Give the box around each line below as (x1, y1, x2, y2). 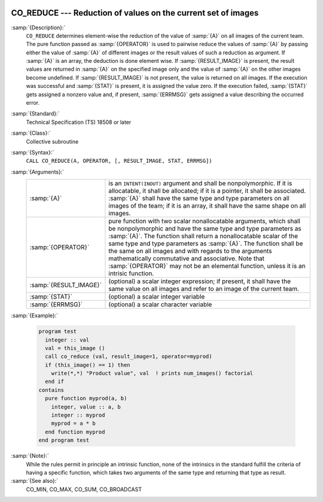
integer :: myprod (51, 412, 105, 419)
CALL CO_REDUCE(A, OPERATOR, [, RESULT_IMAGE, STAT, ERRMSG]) (26, 157, 212, 165)
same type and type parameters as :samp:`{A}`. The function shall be (108, 239, 303, 248)
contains (38, 387, 65, 393)
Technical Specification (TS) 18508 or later (26, 118, 132, 126)
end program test (38, 437, 90, 444)
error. (26, 99, 40, 107)
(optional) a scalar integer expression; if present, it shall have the (108, 277, 291, 285)
